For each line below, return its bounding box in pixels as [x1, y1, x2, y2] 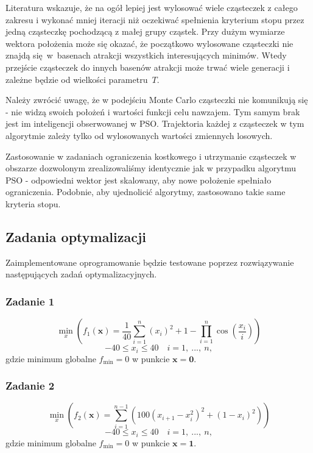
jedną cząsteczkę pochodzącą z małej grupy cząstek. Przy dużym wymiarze [5, 25, 285, 38]
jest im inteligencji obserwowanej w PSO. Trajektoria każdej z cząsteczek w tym [5, 117, 304, 130]
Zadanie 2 [5, 378, 55, 393]
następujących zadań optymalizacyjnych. [5, 268, 157, 280]
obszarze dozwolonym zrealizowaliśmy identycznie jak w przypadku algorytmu [5, 162, 297, 174]
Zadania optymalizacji [5, 227, 147, 246]
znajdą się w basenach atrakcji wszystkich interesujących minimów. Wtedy [5, 49, 287, 62]
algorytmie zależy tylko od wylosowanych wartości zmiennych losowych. [5, 129, 273, 141]
